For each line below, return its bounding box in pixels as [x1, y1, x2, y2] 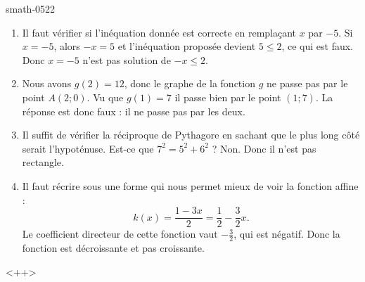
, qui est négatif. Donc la [233, 226, 340, 241]
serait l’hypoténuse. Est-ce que [22, 141, 154, 155]
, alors [53, 39, 80, 53]
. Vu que [87, 89, 124, 104]
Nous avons [22, 76, 72, 91]
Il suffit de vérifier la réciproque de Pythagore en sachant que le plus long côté [22, 127, 360, 142]
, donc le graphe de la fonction [124, 76, 255, 91]
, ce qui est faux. [281, 39, 353, 53]
